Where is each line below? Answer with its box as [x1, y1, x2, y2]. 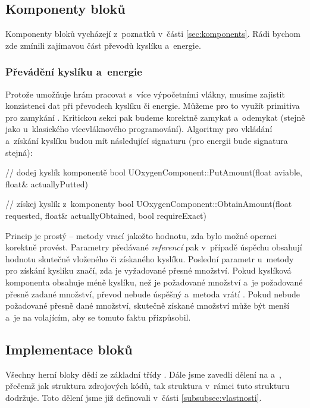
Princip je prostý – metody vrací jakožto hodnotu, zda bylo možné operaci [5, 229, 277, 241]
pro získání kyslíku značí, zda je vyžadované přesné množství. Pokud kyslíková [5, 264, 292, 277]
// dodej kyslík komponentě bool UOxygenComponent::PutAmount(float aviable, [5, 166, 302, 178]
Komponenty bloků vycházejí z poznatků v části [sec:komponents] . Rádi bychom [5, 27, 300, 40]
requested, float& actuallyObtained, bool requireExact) [5, 209, 207, 221]
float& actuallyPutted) [5, 177, 89, 190]
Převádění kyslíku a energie [5, 64, 142, 79]
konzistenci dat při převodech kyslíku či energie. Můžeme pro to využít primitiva [5, 99, 300, 112]
